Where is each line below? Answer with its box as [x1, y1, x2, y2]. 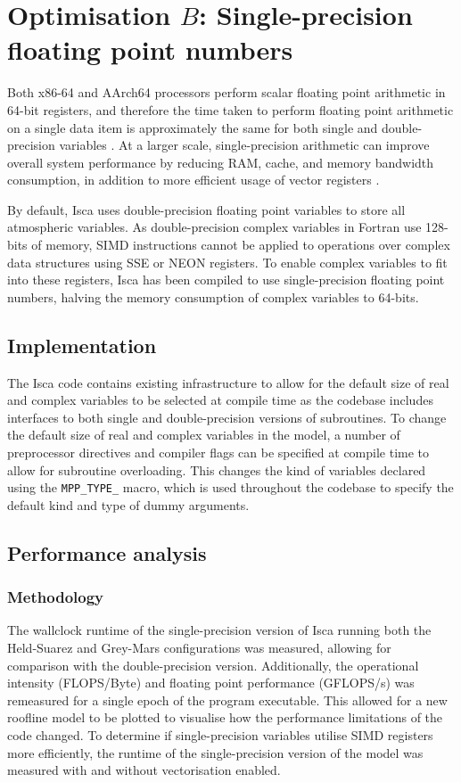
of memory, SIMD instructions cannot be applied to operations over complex [31, 235, 450, 254]
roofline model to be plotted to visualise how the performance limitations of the [7, 708, 443, 727]
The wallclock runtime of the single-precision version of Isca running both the [7, 621, 432, 639]
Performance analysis [7, 539, 207, 566]
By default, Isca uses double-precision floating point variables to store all [7, 200, 406, 218]
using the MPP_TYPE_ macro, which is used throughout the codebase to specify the [7, 478, 454, 497]
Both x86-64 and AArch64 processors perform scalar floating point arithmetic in [7, 83, 446, 102]
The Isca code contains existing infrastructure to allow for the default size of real [7, 373, 449, 391]
